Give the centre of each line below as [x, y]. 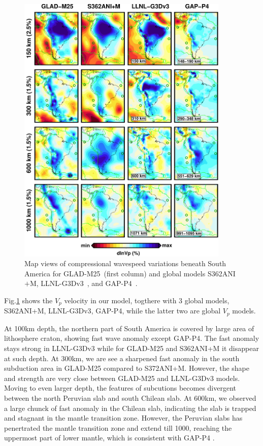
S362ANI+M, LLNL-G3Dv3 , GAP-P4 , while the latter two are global [112, 311]
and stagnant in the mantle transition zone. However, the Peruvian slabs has [123, 418]
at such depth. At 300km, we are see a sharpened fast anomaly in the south [122, 358]
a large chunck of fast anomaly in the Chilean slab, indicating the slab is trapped [130, 408]
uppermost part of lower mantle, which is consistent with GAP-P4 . [109, 438]
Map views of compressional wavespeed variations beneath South [125, 263]
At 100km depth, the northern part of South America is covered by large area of [129, 328]
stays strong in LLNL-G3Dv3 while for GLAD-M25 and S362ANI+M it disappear [131, 348]
